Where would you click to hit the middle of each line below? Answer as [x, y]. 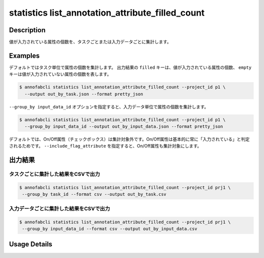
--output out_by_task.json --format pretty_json [84, 94]
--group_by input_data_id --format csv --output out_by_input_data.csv [110, 229]
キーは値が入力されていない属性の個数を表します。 [60, 74]
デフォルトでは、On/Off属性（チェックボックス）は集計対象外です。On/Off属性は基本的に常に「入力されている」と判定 [129, 139]
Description [27, 30]
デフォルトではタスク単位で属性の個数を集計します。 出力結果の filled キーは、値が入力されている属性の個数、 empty [130, 67]
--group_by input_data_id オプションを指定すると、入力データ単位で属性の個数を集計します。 [109, 107]
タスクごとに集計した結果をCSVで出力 [55, 174]
